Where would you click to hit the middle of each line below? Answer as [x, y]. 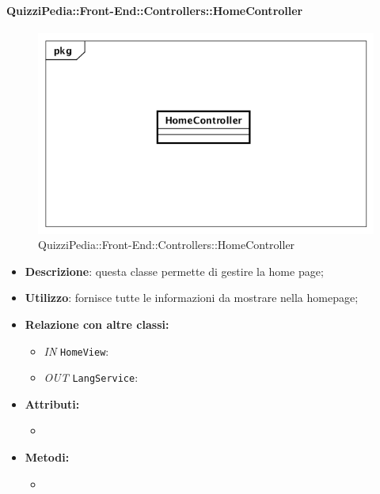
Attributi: [52, 403]
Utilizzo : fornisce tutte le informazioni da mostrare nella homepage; [192, 298]
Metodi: [47, 457]
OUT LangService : [91, 377]
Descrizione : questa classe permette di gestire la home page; [174, 271]
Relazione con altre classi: [97, 324]
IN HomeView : [76, 351]
